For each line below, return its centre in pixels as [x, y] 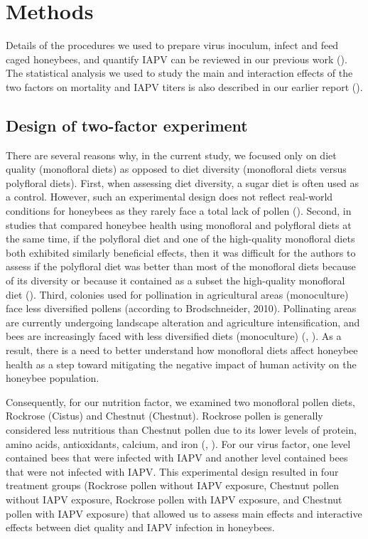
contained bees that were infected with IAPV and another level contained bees [177, 458]
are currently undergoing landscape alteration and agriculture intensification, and [183, 322]
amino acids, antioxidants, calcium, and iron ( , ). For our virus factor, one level [178, 443]
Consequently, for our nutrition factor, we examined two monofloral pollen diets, [180, 401]
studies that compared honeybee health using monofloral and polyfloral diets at [179, 224]
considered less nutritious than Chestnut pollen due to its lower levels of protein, [181, 429]
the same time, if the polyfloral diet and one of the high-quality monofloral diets [180, 239]
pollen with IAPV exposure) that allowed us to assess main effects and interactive [184, 513]
